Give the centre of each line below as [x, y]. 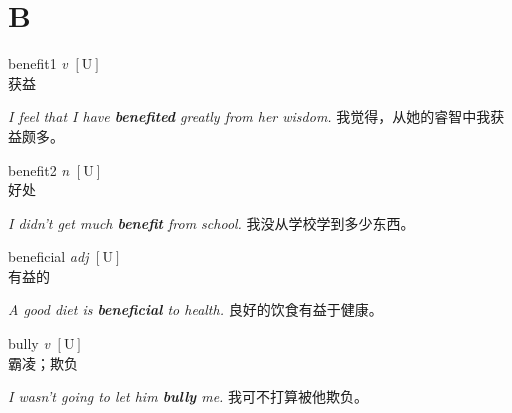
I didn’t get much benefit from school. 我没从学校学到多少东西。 [211, 222]
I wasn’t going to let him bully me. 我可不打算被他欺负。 [188, 396]
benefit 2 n [39, 169]
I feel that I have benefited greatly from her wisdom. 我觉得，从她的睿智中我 [249, 116]
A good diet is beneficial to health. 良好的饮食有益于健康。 [195, 309]
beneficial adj [48, 256]
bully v [29, 343]
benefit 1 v [38, 63]
